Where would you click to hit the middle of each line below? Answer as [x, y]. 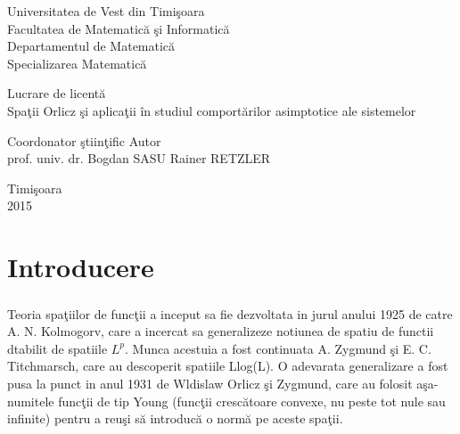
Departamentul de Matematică [91, 46]
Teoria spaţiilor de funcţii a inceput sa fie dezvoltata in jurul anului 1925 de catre [230, 313]
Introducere [81, 267]
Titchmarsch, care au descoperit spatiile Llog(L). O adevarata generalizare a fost [228, 366]
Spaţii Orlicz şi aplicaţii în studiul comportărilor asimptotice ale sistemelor [212, 110]
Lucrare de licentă [57, 93]
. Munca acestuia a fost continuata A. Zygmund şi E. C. [278, 348]
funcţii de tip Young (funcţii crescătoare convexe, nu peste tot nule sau [252, 401]
